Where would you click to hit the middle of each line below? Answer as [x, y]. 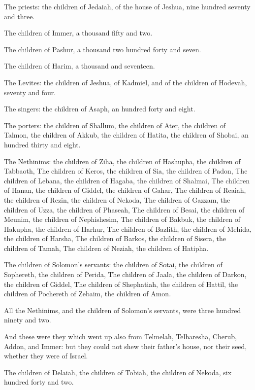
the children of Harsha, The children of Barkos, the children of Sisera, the [115, 238]
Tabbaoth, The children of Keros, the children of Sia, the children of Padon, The [126, 171]
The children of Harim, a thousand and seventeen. [80, 66]
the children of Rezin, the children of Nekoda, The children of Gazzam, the [117, 199]
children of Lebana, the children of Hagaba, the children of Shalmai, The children [127, 180]
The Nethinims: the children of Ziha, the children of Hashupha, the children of [122, 161]
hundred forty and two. [39, 382]
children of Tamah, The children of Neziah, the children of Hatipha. [106, 248]
